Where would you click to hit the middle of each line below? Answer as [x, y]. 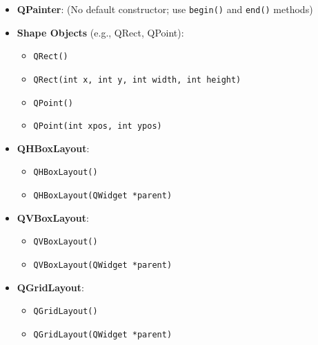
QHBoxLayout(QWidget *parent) [103, 196]
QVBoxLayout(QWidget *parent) [103, 265]
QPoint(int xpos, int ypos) [98, 126]
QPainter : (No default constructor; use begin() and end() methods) [165, 9]
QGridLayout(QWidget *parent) [103, 334]
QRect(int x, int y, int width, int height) [137, 80]
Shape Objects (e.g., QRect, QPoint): [100, 32]
